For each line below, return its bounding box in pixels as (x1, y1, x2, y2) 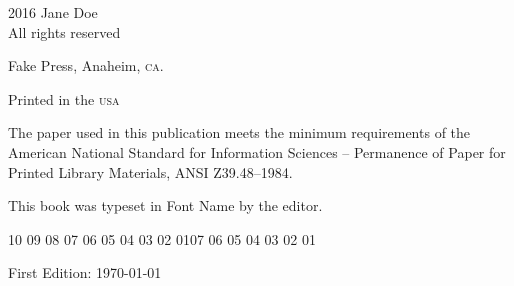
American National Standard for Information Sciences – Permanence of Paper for (8, 141, 506, 162)
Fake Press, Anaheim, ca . (8, 55, 164, 76)
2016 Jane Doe (8, 2, 98, 22)
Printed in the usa (8, 88, 120, 109)
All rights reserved (8, 21, 121, 42)
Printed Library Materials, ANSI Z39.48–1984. (8, 161, 293, 182)
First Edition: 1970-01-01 (8, 262, 162, 283)
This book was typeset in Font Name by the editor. (8, 195, 323, 216)
